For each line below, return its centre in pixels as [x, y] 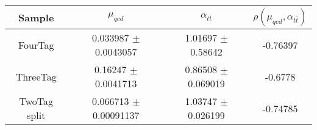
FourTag [36, 45]
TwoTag [36, 101]
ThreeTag [36, 76]
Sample [36, 17]
